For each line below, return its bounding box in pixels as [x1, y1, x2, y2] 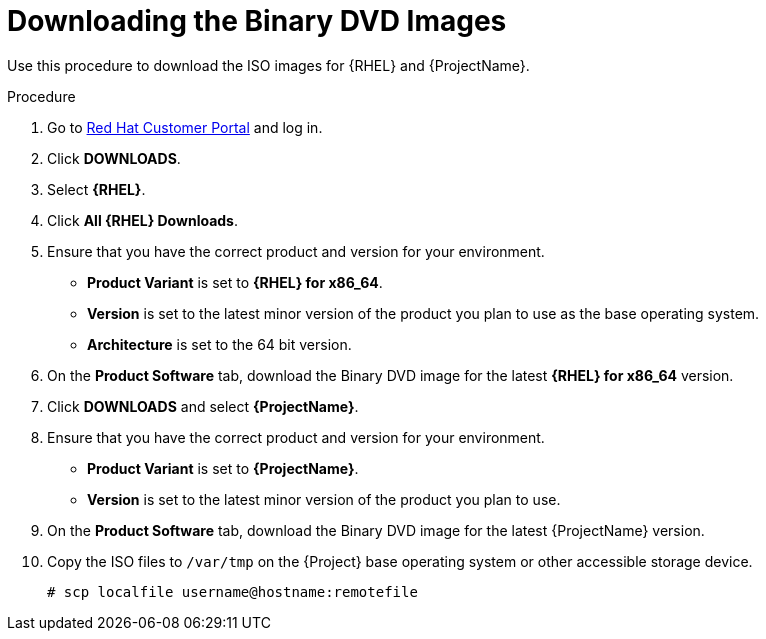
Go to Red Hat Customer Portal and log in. [47, 118, 323, 136]
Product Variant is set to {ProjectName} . [87, 459, 359, 477]
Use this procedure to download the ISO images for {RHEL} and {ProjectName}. [7, 56, 530, 74]
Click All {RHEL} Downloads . [47, 211, 238, 229]
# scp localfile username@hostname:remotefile [47, 583, 418, 600]
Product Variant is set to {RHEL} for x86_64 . [87, 273, 383, 291]
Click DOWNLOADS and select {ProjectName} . [47, 397, 359, 415]
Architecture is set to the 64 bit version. [87, 335, 352, 353]
